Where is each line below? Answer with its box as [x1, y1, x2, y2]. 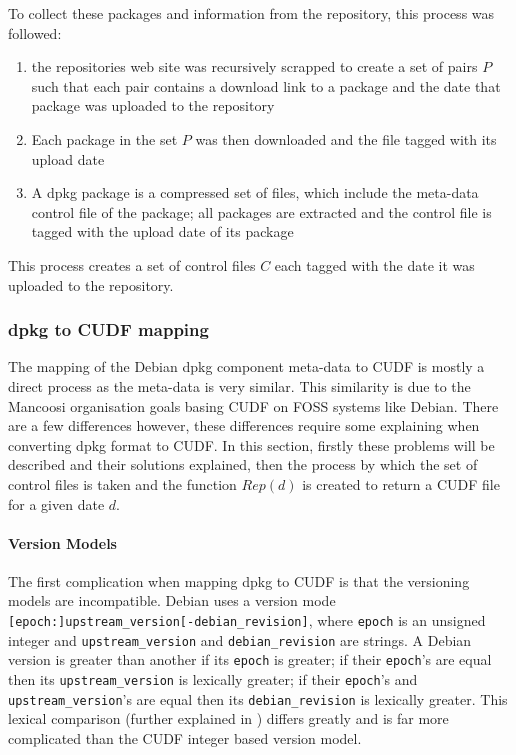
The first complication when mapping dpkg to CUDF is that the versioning [8, 570, 470, 591]
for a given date [8, 493, 105, 514]
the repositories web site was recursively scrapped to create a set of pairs [31, 56, 478, 77]
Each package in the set [31, 128, 178, 149]
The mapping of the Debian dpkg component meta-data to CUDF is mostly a [8, 356, 485, 377]
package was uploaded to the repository [31, 95, 275, 116]
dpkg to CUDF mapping [8, 317, 209, 342]
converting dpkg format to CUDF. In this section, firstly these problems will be [8, 434, 495, 455]
